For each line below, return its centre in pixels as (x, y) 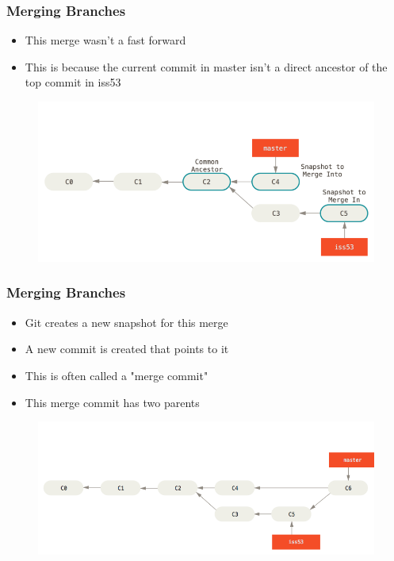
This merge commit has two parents (112, 402)
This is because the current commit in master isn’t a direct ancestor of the (206, 66)
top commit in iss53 (73, 82)
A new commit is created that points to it (127, 349)
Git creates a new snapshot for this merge (126, 322)
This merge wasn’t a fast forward (105, 40)
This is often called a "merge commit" (117, 375)
